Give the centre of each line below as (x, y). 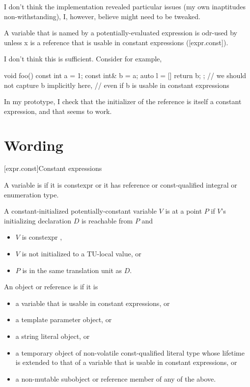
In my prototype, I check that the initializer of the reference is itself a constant (123, 101)
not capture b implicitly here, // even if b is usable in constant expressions (117, 85)
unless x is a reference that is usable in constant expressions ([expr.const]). (116, 42)
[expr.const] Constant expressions (53, 168)
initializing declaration (38, 220)
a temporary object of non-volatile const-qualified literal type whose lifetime (130, 352)
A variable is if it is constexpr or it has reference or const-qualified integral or (121, 185)
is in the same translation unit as (72, 270)
